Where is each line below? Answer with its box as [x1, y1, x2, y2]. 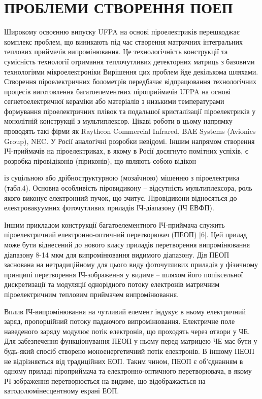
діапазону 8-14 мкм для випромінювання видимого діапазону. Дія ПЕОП [4, 249, 230, 260]
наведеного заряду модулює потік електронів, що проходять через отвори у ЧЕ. [4, 325, 250, 336]
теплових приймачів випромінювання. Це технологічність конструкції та [4, 46, 228, 57]
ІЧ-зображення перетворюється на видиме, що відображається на [4, 375, 206, 386]
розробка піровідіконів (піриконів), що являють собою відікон [4, 155, 196, 166]
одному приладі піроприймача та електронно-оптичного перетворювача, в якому [4, 366, 252, 376]
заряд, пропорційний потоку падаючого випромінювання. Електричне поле [4, 316, 235, 327]
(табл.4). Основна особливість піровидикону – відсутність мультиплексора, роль [4, 183, 252, 193]
